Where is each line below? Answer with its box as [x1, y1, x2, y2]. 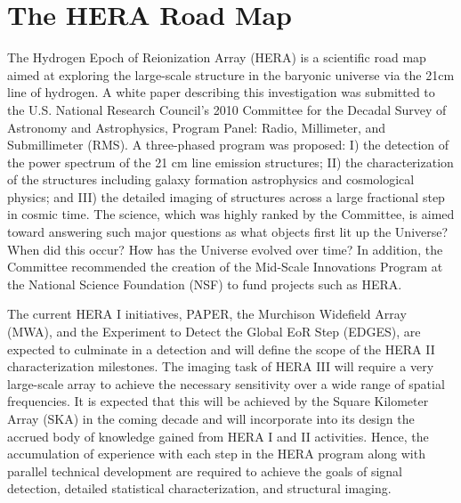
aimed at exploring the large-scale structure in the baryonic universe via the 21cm [7, 65, 455, 84]
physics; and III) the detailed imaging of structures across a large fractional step [7, 187, 445, 206]
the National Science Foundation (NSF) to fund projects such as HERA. [7, 274, 402, 293]
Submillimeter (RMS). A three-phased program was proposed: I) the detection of [7, 135, 449, 154]
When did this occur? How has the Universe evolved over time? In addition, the [7, 239, 443, 258]
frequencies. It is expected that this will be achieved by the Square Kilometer [7, 392, 429, 410]
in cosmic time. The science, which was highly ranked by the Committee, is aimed [7, 205, 455, 223]
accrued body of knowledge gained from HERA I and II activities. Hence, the [7, 426, 429, 445]
